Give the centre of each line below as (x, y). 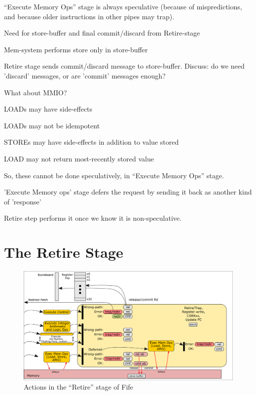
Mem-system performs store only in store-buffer (76, 49)
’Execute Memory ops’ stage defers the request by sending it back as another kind (128, 192)
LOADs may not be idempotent (52, 125)
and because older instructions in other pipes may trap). (89, 16)
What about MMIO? (36, 92)
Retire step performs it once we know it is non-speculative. (93, 218)
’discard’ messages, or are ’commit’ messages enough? (85, 75)
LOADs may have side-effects (48, 109)
